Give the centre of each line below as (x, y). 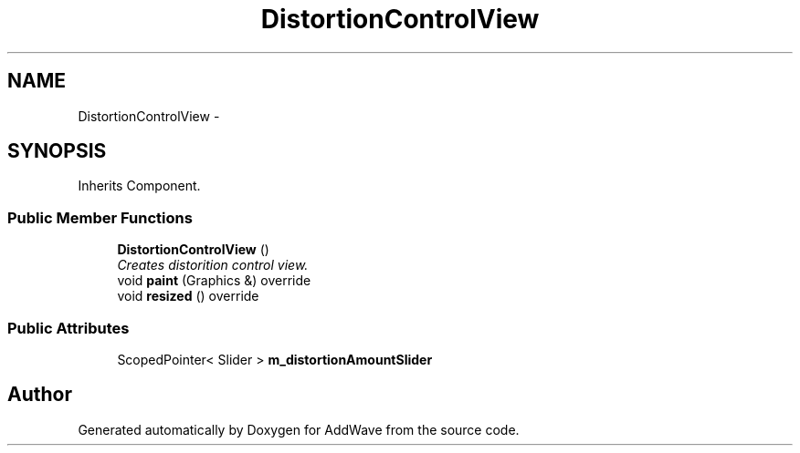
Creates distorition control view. (213, 265)
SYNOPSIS (57, 151)
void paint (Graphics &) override (214, 281)
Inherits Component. (139, 186)
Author (40, 395)
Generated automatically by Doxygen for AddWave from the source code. (299, 429)
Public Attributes (68, 328)
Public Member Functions (100, 217)
